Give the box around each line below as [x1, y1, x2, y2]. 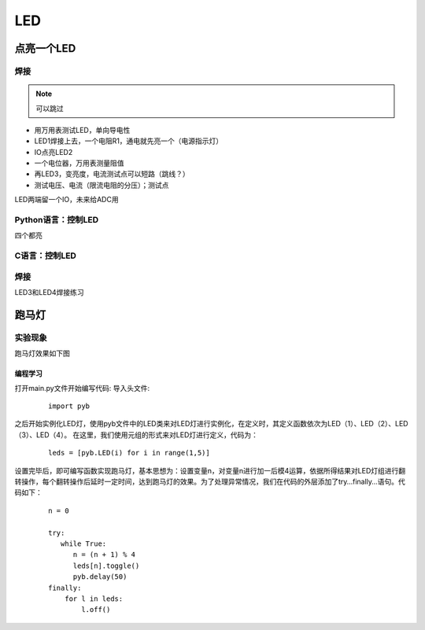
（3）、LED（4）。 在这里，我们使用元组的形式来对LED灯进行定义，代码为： [14, 429, 259, 440]
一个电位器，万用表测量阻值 [34, 158, 124, 168]
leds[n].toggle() [72, 561, 140, 570]
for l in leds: [64, 594, 124, 603]
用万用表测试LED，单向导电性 [34, 125, 131, 134]
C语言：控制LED [14, 250, 76, 261]
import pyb [48, 402, 91, 411]
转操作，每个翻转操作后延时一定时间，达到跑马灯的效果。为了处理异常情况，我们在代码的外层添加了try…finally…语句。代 [14, 477, 405, 486]
